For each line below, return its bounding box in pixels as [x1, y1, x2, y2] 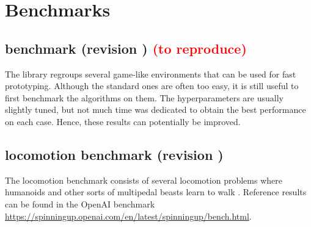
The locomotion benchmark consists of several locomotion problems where [5, 173, 282, 186]
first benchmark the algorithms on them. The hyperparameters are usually [5, 91, 284, 104]
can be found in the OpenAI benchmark [5, 197, 155, 210]
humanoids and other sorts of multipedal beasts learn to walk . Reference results [5, 186, 307, 198]
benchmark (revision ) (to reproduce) [5, 38, 247, 57]
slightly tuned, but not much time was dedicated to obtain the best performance [5, 103, 306, 116]
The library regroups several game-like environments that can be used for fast [5, 67, 296, 80]
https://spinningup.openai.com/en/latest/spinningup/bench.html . [5, 209, 252, 222]
